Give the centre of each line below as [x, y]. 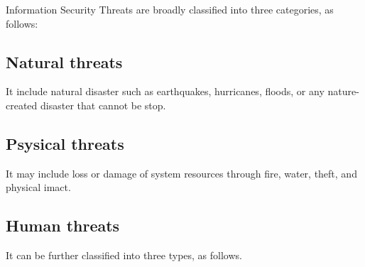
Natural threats [64, 61]
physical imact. [38, 187]
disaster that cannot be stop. [103, 105]
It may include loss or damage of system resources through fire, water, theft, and [181, 173]
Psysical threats [65, 143]
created [22, 105]
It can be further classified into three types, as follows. [124, 255]
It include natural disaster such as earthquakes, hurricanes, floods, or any [165, 91]
